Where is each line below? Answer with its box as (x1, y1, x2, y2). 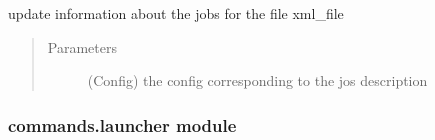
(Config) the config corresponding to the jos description (87, 70, 428, 91)
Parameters (47, 36, 117, 57)
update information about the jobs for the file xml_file (8, 3, 344, 23)
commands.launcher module (8, 112, 237, 137)
